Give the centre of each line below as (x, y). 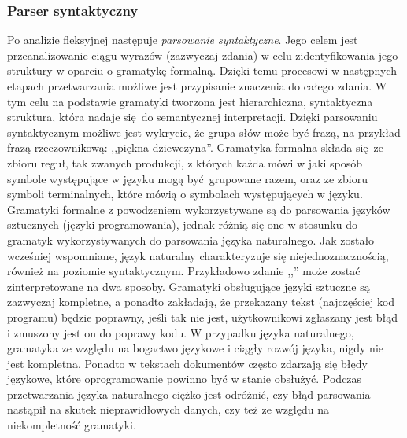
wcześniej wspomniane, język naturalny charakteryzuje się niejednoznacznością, (198, 255)
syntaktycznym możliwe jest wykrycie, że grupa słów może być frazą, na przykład (204, 132)
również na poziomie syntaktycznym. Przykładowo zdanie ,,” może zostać (184, 271)
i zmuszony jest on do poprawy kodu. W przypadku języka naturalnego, (181, 332)
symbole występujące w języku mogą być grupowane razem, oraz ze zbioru (187, 178)
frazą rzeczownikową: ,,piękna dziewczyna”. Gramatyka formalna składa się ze (195, 147)
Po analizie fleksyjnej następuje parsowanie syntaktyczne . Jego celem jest (183, 40)
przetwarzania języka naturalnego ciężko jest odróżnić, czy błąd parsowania (189, 394)
